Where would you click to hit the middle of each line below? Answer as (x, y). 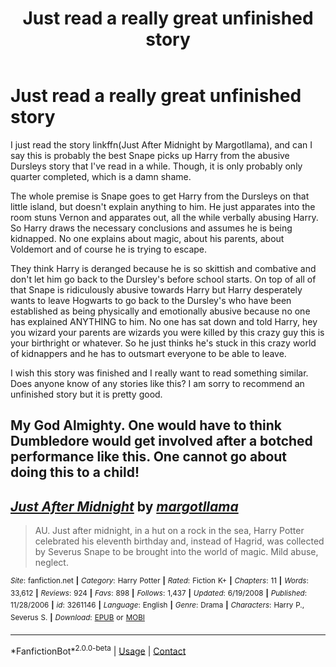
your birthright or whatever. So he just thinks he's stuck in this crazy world (163, 343)
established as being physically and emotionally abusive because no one (160, 311)
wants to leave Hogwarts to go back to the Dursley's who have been (151, 300)
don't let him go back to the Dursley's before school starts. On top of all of (163, 279)
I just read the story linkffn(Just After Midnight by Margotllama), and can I (161, 144)
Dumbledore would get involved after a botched (161, 441)
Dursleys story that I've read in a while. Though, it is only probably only (156, 166)
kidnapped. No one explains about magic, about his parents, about (147, 238)
